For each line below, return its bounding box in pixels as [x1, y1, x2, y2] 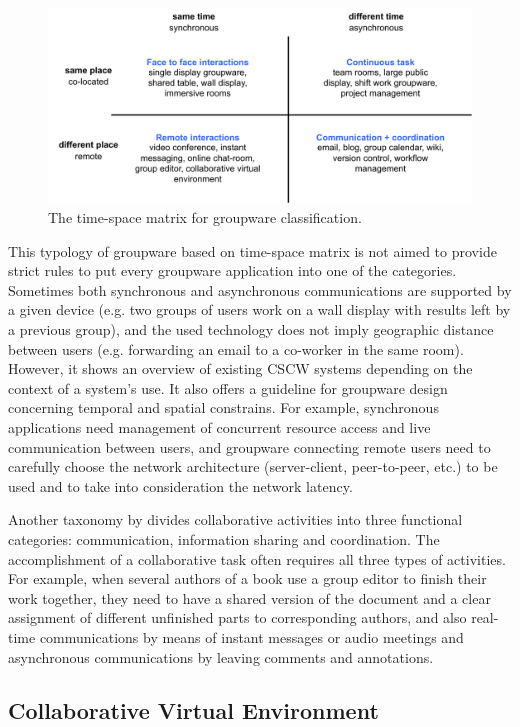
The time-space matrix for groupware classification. [48, 207, 362, 228]
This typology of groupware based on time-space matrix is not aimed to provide [8, 240, 497, 261]
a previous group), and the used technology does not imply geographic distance [8, 319, 494, 339]
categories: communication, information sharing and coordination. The [8, 528, 440, 549]
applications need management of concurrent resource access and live [8, 416, 431, 437]
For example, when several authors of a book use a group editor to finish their [8, 568, 487, 589]
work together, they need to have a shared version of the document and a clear [8, 587, 491, 608]
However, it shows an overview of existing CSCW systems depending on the [8, 358, 473, 379]
